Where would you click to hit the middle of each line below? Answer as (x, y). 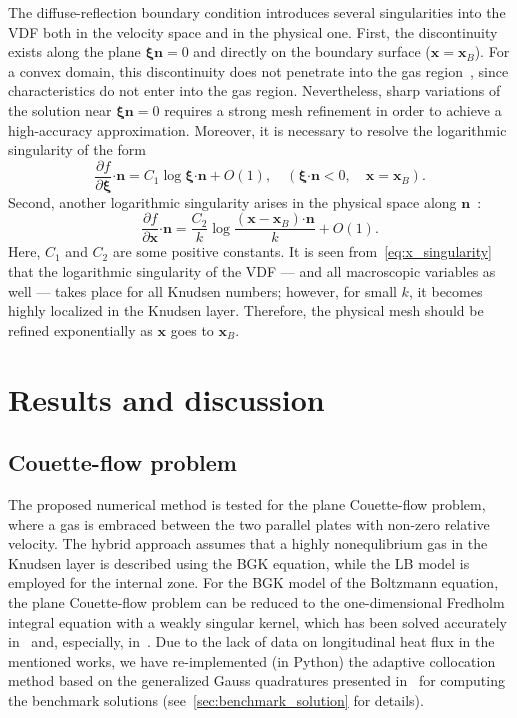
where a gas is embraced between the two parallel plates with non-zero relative (249, 523)
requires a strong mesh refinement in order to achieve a (333, 109)
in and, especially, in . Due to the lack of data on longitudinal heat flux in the (251, 641)
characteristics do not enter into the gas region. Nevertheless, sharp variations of (254, 90)
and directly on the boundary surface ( (312, 51)
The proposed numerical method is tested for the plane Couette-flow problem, (247, 504)
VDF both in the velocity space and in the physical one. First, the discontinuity (253, 31)
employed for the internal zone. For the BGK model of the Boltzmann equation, (253, 582)
